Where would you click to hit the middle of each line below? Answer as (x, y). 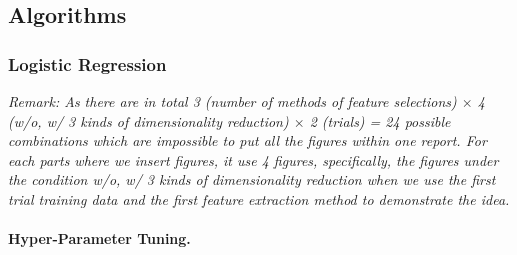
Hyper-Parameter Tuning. (99, 238)
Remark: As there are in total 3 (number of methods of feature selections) (232, 101)
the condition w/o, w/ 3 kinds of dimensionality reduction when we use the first (252, 179)
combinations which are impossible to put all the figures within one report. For (247, 140)
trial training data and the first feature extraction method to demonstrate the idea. (259, 198)
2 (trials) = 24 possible (380, 120)
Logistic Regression (87, 63)
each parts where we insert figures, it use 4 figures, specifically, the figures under (253, 159)
